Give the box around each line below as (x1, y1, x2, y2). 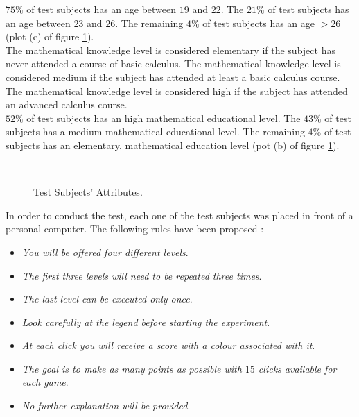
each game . (21, 375, 69, 389)
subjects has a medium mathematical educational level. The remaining (6, 124, 305, 139)
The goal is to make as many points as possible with (21, 361, 242, 375)
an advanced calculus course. (6, 97, 128, 112)
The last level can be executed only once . (21, 291, 193, 306)
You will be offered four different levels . (21, 244, 189, 259)
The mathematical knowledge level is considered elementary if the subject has (6, 42, 335, 57)
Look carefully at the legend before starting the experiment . (21, 314, 270, 329)
